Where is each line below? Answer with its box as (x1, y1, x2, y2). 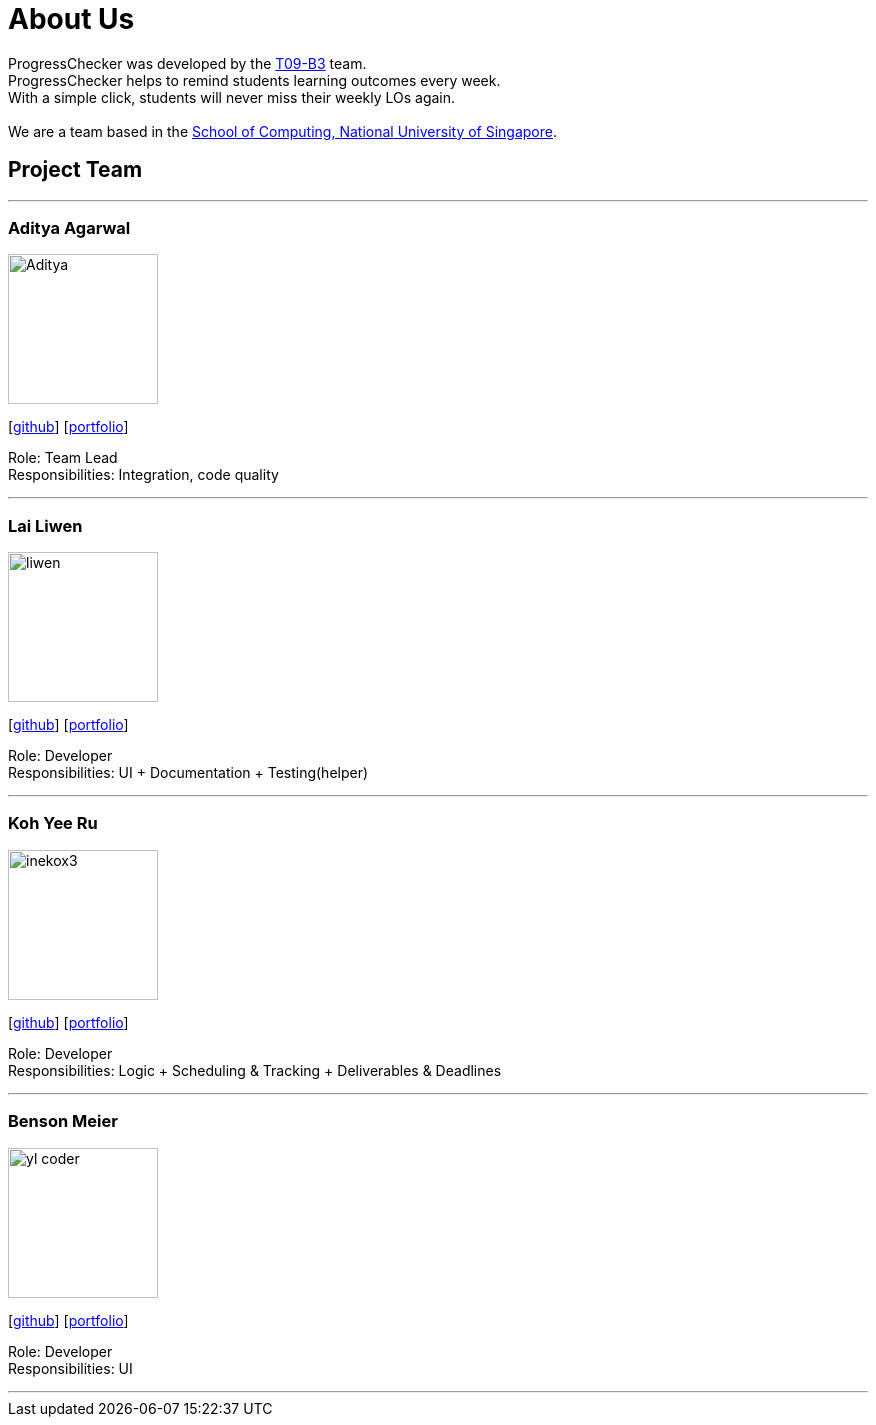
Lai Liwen (8, 515, 83, 536)
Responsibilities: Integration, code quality (8, 466, 279, 484)
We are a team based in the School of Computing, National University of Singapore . (8, 122, 558, 140)
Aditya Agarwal (8, 217, 131, 238)
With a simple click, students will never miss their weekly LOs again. (8, 88, 456, 106)
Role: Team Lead (8, 449, 118, 467)
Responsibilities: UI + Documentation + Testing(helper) (8, 764, 369, 782)
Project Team (8, 157, 143, 183)
